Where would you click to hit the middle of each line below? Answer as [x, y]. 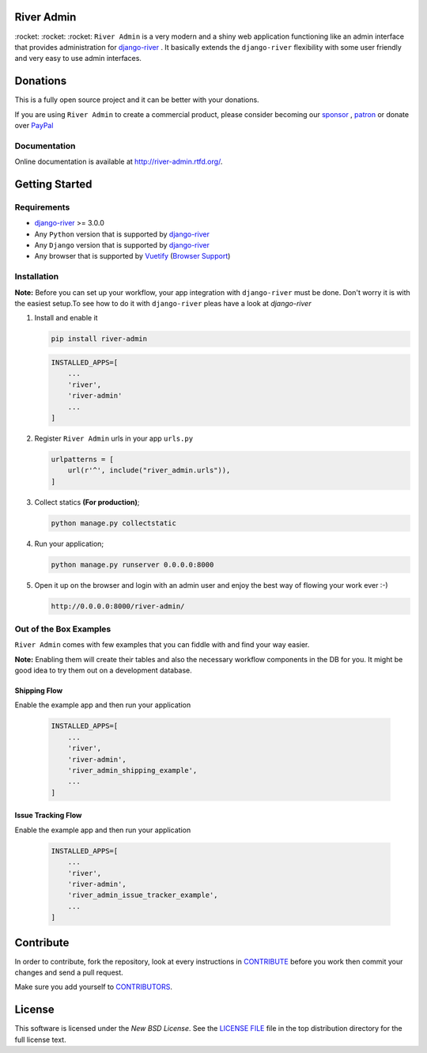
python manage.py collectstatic [114, 523]
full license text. [40, 1040]
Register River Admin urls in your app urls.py [114, 438]
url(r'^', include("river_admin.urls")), [149, 470]
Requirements [42, 207]
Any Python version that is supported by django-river [122, 234]
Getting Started [53, 184]
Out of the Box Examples [63, 629]
